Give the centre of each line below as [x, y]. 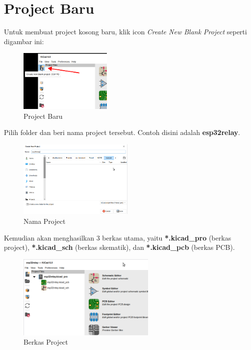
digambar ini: [24, 41]
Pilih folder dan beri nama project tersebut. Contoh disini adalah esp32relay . [122, 132]
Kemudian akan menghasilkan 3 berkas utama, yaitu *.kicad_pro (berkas [118, 237]
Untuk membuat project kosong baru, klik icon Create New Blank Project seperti [125, 32]
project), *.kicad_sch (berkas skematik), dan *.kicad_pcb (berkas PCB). [119, 247]
